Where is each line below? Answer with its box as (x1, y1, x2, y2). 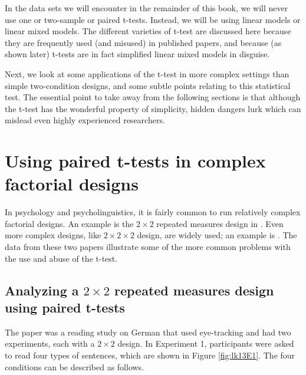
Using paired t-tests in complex (5, 149, 266, 173)
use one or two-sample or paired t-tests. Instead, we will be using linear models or (5, 13, 301, 25)
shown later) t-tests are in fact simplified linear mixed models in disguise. (5, 48, 270, 60)
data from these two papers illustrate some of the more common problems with (5, 241, 291, 253)
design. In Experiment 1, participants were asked (117, 337, 294, 350)
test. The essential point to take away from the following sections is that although (5, 91, 301, 103)
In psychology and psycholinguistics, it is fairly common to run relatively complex (5, 206, 301, 218)
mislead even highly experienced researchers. (5, 114, 165, 126)
